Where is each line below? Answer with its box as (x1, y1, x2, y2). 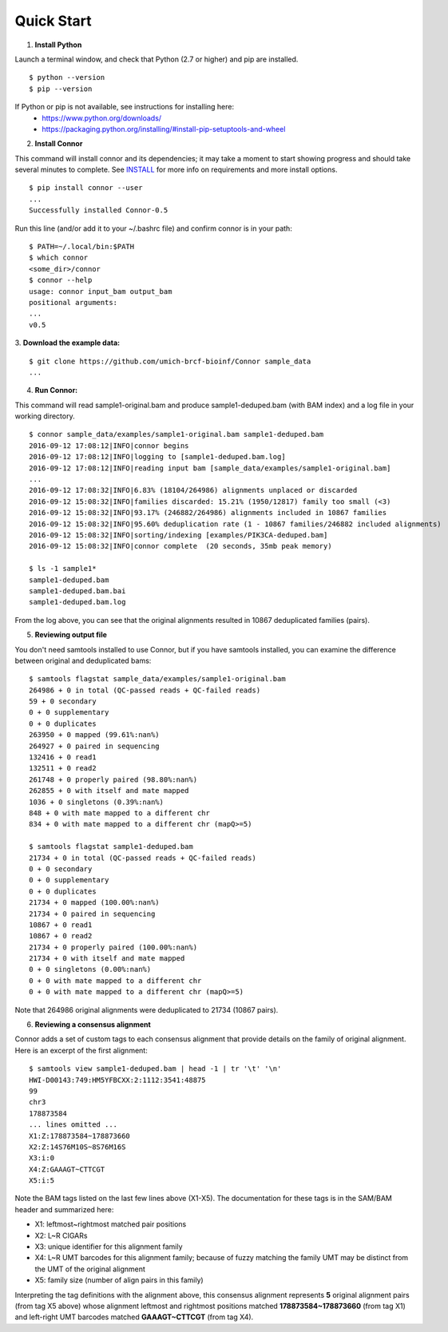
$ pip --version (29, 84, 93, 93)
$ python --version (29, 73, 105, 82)
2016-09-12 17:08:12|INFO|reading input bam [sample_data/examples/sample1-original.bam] (29, 463, 391, 473)
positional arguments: (29, 298, 118, 307)
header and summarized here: (14, 1204, 114, 1214)
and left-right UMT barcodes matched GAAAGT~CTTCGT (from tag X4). (14, 1312, 254, 1322)
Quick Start (14, 12, 92, 30)
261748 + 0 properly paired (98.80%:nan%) (29, 775, 198, 784)
